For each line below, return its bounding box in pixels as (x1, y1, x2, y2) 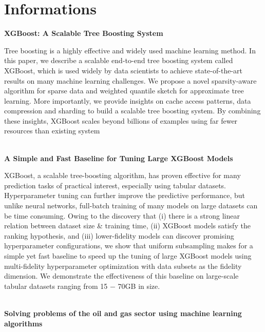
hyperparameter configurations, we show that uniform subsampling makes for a (4, 240, 253, 251)
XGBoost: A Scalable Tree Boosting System (4, 28, 163, 38)
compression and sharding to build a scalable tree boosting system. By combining (4, 105, 261, 116)
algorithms (4, 318, 43, 328)
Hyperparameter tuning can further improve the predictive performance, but (4, 190, 245, 201)
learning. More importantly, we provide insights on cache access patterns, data (4, 95, 251, 106)
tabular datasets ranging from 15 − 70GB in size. (4, 280, 160, 291)
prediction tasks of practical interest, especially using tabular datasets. (4, 180, 226, 190)
